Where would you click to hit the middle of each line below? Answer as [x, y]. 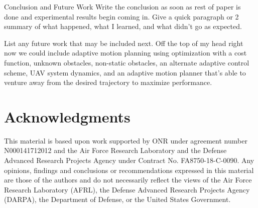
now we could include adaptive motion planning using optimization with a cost [125, 53]
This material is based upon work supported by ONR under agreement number [126, 140]
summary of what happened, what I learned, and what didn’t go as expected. [123, 26]
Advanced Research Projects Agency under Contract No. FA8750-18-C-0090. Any [129, 160]
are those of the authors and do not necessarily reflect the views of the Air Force [128, 180]
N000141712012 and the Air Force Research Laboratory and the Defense [115, 150]
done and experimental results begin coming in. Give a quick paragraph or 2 [121, 16]
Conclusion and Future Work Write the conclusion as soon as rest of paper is [122, 6]
